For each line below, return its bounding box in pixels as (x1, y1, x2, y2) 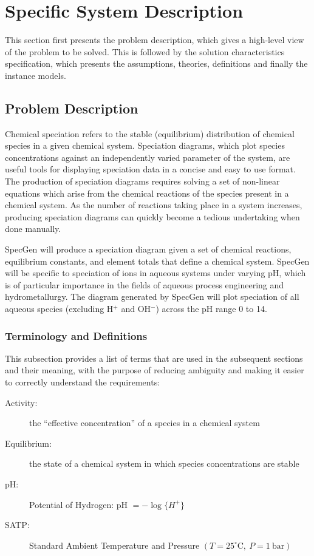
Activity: (5, 396, 38, 409)
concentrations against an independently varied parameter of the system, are (5, 151, 290, 163)
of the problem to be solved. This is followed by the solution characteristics (5, 45, 285, 58)
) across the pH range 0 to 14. (155, 302, 267, 315)
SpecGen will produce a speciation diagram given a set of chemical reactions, (5, 243, 292, 256)
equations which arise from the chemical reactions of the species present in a (5, 186, 289, 199)
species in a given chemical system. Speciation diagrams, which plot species (5, 139, 285, 152)
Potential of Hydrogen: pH (29, 498, 128, 510)
